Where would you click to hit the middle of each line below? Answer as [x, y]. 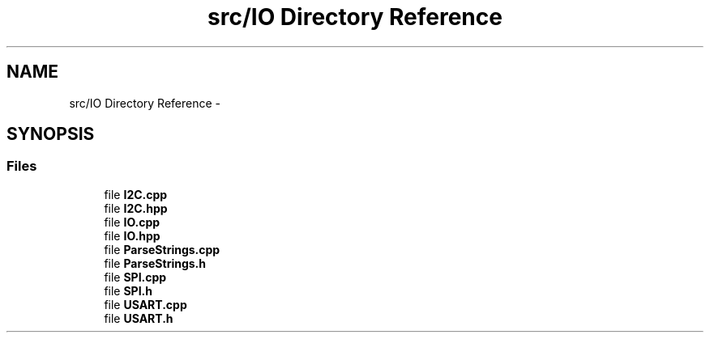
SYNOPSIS [51, 134]
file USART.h [139, 318]
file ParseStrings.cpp [162, 249]
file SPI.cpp [135, 277]
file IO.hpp [132, 235]
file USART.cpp [145, 304]
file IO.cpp [132, 222]
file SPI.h [128, 290]
